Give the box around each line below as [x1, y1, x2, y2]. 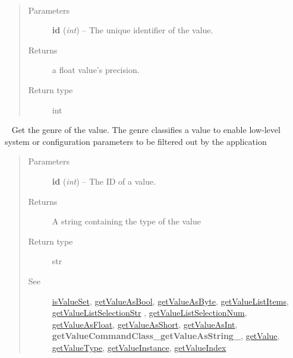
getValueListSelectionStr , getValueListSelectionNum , [52, 306, 247, 319]
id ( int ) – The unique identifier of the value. [52, 24, 213, 36]
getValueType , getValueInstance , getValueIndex [52, 341, 226, 353]
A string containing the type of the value [52, 215, 201, 227]
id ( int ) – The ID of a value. [52, 175, 156, 187]
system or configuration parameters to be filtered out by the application [5, 135, 267, 147]
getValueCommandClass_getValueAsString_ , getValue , [52, 330, 280, 342]
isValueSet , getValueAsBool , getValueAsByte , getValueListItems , [52, 294, 289, 307]
